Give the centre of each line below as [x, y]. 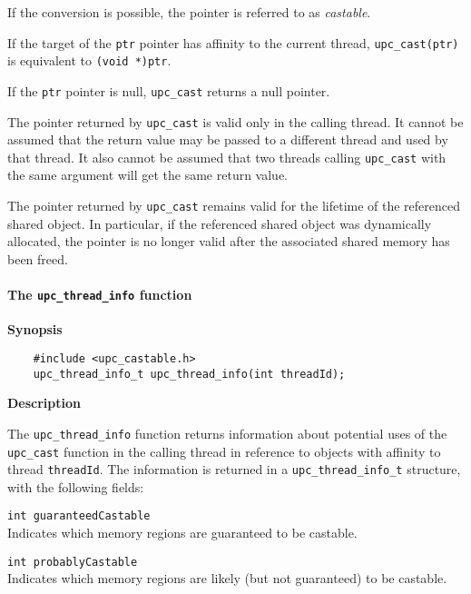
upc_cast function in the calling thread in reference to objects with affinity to [224, 451]
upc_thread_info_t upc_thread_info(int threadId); [189, 374]
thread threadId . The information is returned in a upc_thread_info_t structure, [234, 469]
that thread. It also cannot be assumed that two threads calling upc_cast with [227, 157]
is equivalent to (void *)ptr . [89, 60]
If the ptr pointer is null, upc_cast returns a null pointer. [169, 90]
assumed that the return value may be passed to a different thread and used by [228, 139]
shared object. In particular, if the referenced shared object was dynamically [220, 223]
